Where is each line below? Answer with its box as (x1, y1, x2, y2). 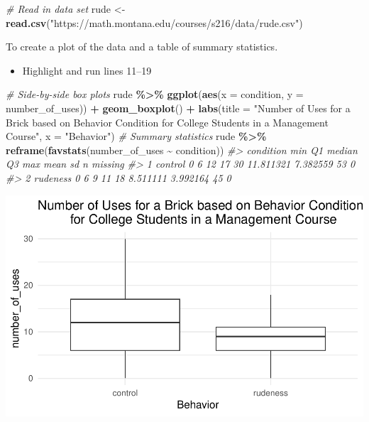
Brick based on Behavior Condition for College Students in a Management (6, 114, 329, 129)
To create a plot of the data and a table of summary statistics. (6, 39, 278, 54)
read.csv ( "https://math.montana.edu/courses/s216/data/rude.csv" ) (6, 15, 303, 30)
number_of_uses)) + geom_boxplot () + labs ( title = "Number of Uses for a (6, 100, 351, 115)
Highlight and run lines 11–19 (22, 63, 152, 77)
